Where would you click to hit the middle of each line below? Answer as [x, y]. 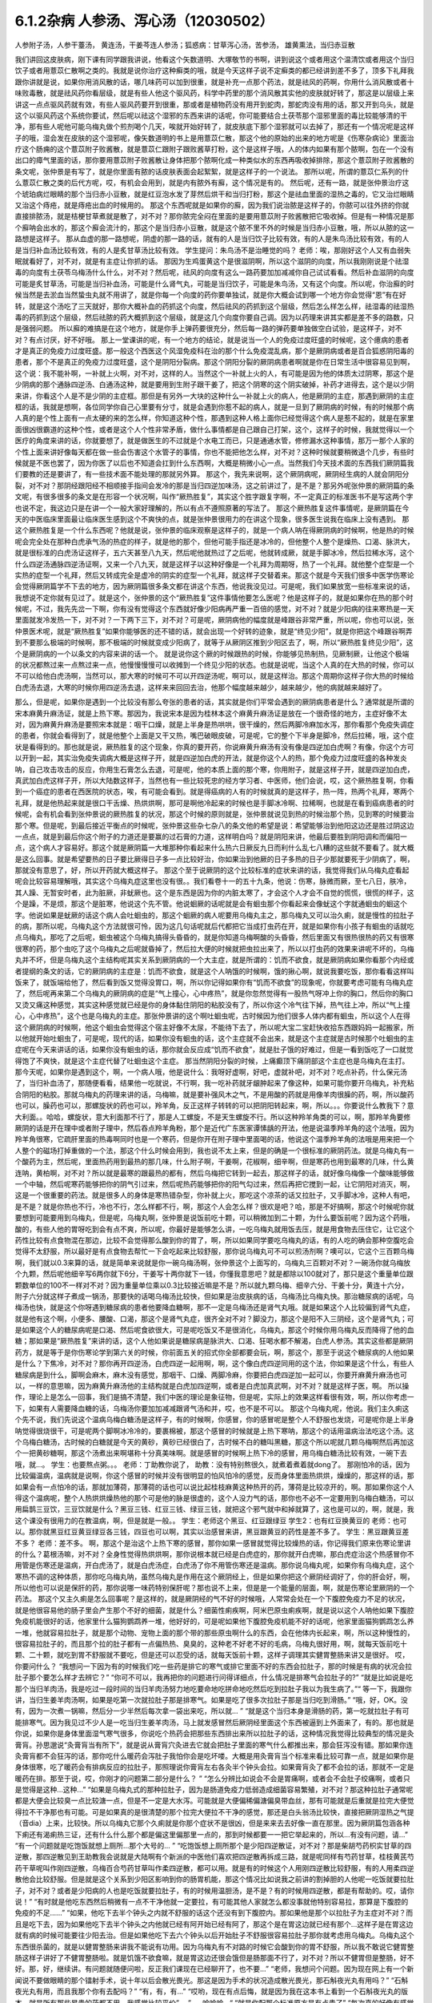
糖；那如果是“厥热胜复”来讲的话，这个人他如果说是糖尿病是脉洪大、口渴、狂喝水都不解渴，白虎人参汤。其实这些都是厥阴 [214, 1341]
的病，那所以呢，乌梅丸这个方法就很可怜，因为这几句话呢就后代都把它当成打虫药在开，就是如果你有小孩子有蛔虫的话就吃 [214, 926]
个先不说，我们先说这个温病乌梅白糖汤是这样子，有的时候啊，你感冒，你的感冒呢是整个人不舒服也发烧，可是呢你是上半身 [214, 1420]
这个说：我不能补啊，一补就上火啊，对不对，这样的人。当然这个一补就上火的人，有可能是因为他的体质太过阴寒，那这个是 [214, 373]
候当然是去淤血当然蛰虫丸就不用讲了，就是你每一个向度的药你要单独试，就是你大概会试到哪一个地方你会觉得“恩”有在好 [211, 295]
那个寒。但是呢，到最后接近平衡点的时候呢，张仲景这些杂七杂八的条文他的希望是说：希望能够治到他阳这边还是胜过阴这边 [214, 825]
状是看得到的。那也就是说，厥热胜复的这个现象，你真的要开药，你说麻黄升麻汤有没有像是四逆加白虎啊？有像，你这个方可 [214, 747]
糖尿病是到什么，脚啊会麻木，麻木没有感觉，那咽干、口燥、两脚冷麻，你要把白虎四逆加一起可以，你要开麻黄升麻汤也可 [211, 1375]
